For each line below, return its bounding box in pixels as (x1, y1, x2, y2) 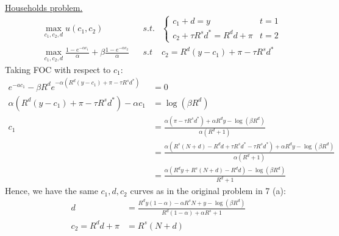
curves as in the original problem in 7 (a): (130, 184, 286, 197)
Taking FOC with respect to (5, 63, 111, 75)
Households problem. (5, 1, 83, 13)
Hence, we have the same (5, 184, 98, 197)
